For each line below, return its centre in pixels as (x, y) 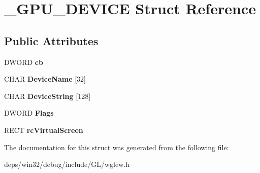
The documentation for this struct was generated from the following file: (117, 147)
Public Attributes (51, 40)
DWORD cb (24, 62)
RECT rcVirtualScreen (44, 130)
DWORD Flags (29, 113)
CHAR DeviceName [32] (45, 79)
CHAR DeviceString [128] (47, 96)
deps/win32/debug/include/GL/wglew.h (67, 164)
